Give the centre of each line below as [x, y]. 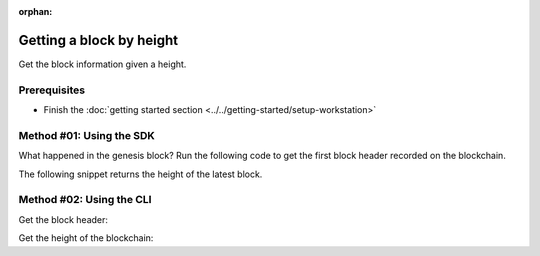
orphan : [35, 11]
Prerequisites [51, 90]
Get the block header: [63, 219]
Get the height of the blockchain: [86, 238]
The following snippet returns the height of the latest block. [140, 174]
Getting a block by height [98, 40]
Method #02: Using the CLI [85, 200]
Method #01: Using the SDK [86, 135]
